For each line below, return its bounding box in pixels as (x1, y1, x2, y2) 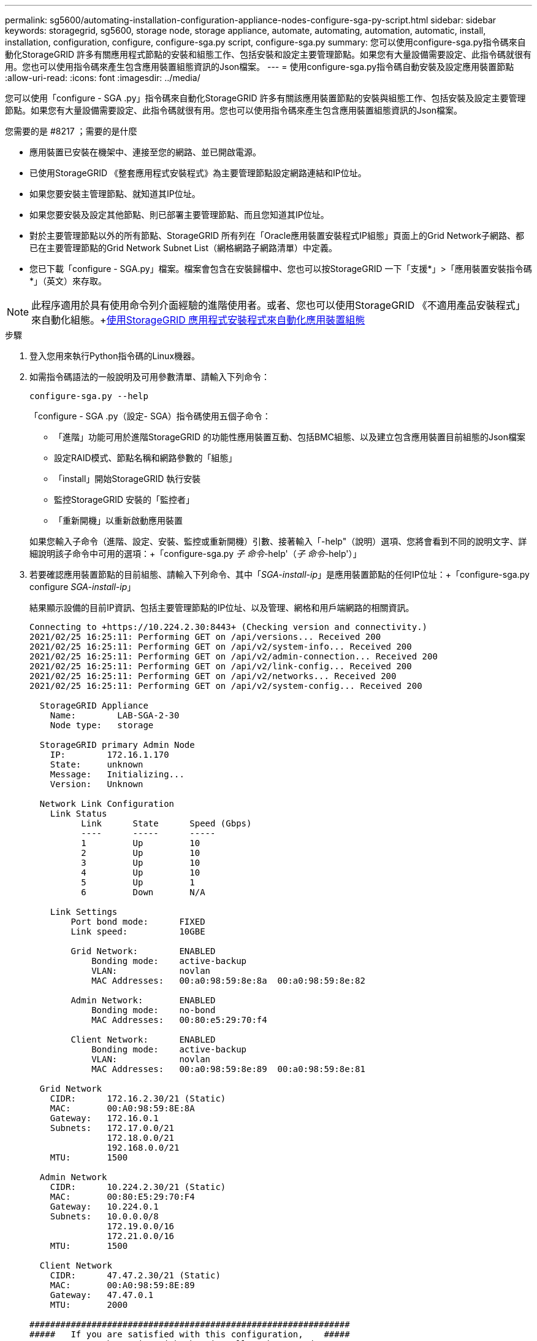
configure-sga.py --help (29, 391, 148, 401)
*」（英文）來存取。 (29, 276, 107, 286)
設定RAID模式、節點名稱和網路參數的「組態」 (54, 453, 237, 463)
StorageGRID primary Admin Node (39, 740, 195, 750)
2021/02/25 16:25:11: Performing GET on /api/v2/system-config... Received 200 (29, 681, 422, 691)
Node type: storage (50, 720, 154, 730)
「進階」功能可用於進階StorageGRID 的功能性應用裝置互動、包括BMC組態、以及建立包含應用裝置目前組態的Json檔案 (54, 432, 526, 442)
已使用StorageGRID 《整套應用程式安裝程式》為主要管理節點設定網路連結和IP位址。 (29, 168, 367, 178)
